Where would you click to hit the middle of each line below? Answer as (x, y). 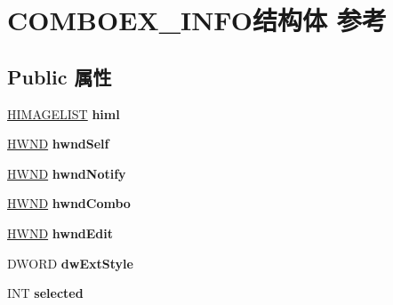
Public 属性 (60, 76)
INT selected (45, 293)
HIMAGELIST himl (64, 113)
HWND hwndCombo (69, 203)
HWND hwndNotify (67, 173)
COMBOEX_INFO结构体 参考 (197, 20)
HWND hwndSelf (58, 144)
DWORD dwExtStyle (70, 263)
